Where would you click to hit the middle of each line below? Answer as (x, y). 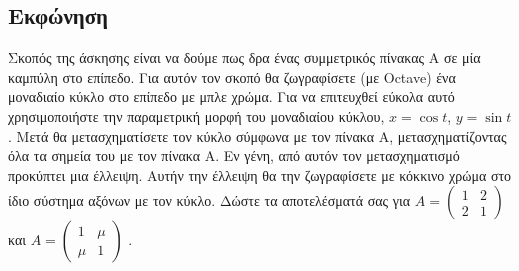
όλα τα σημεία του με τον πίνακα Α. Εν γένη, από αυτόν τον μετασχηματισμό (234, 155)
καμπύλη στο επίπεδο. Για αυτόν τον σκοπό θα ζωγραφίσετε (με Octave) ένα (232, 76)
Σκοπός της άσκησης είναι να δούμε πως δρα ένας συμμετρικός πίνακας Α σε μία (244, 57)
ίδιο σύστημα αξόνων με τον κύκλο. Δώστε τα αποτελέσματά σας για (209, 200)
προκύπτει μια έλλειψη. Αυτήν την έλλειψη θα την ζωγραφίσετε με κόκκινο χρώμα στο (260, 174)
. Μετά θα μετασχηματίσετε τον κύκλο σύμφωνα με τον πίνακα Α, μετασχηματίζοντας (257, 135)
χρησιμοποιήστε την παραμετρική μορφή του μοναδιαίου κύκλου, (196, 115)
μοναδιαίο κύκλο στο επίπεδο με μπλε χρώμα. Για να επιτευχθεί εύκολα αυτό (231, 96)
